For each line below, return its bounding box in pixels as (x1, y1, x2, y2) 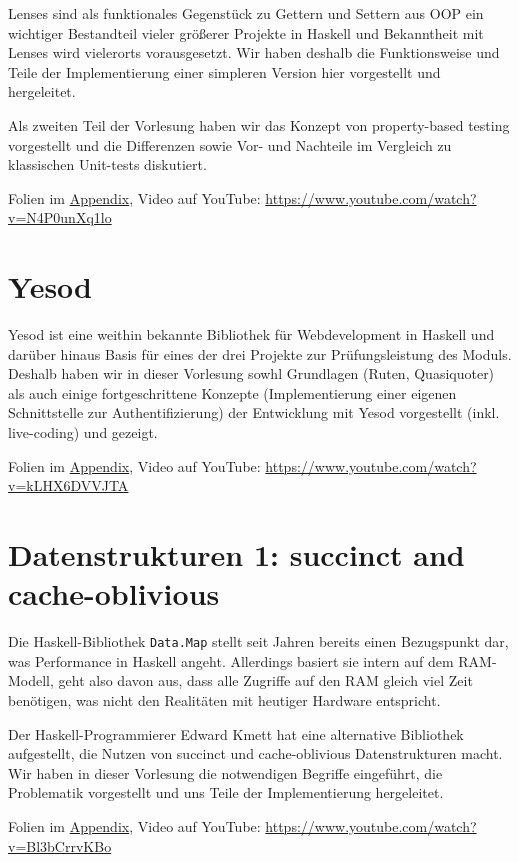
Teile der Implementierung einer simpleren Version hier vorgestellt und (8, 61, 441, 82)
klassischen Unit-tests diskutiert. (8, 154, 207, 175)
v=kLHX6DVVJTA (8, 475, 129, 496)
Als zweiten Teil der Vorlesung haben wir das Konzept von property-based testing (8, 114, 510, 135)
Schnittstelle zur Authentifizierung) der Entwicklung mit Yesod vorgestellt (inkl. (8, 402, 500, 423)
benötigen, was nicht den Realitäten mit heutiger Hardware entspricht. (8, 689, 441, 710)
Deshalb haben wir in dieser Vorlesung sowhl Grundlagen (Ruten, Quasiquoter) (8, 363, 495, 384)
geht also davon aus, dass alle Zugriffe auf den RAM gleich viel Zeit (58, 670, 473, 691)
